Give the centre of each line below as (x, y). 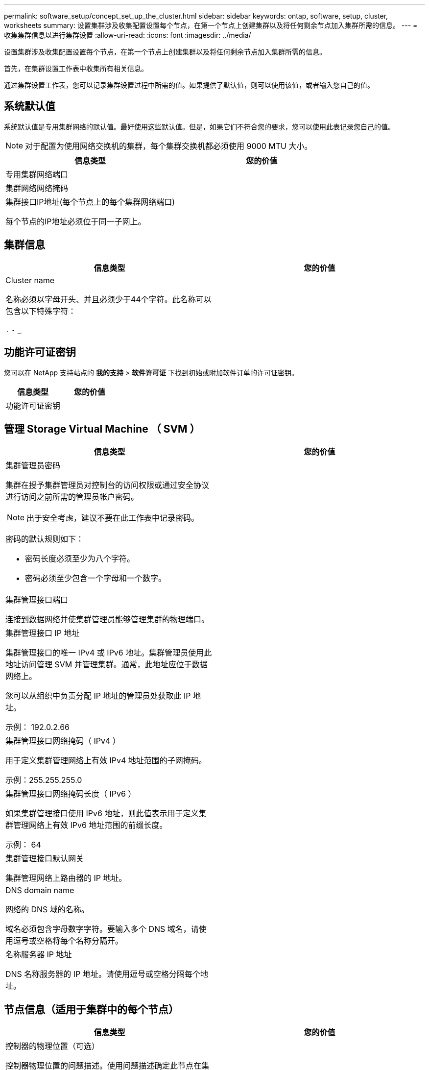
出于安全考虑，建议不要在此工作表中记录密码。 (113, 518)
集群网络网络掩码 (37, 188)
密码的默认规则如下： (45, 539)
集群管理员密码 (33, 466)
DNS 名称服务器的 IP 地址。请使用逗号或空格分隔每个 (103, 974)
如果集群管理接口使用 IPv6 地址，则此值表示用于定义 (102, 814)
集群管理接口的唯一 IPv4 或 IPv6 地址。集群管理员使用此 (109, 653)
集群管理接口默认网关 (45, 859)
